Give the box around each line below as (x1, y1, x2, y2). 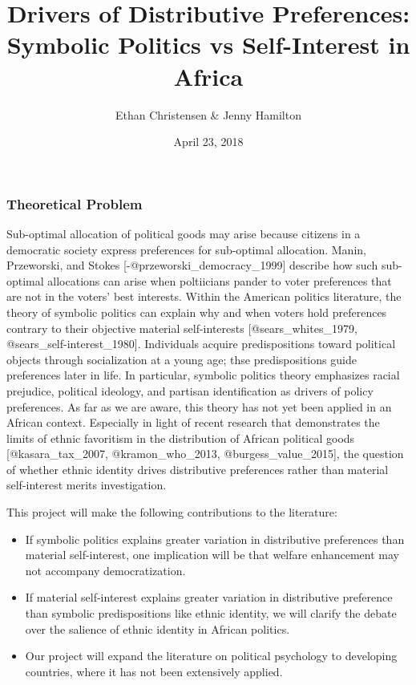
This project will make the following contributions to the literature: (6, 504, 337, 521)
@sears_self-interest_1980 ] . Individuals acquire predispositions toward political (6, 335, 396, 352)
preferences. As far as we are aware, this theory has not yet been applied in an (6, 398, 392, 415)
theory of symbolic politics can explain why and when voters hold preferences (6, 303, 387, 320)
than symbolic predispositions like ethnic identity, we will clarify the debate (25, 605, 397, 622)
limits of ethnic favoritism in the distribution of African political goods (6, 429, 355, 446)
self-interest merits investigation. (6, 476, 167, 493)
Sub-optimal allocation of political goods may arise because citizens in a (6, 225, 361, 241)
